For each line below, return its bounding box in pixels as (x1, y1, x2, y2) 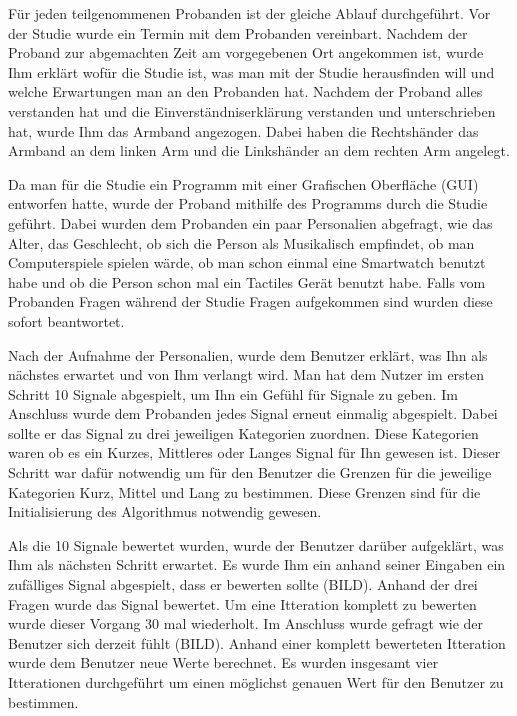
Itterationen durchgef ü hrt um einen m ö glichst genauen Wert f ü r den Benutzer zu (8, 672, 504, 692)
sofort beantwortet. (8, 310, 125, 331)
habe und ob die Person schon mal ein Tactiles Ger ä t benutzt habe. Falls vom (8, 271, 486, 292)
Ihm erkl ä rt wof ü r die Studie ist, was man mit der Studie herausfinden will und (8, 61, 495, 82)
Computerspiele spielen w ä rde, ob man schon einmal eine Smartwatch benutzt (8, 252, 486, 273)
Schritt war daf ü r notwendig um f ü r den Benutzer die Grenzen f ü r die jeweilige (8, 462, 492, 483)
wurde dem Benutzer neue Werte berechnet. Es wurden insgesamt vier (8, 652, 439, 673)
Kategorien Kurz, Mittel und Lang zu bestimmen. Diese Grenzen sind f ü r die (8, 481, 481, 502)
